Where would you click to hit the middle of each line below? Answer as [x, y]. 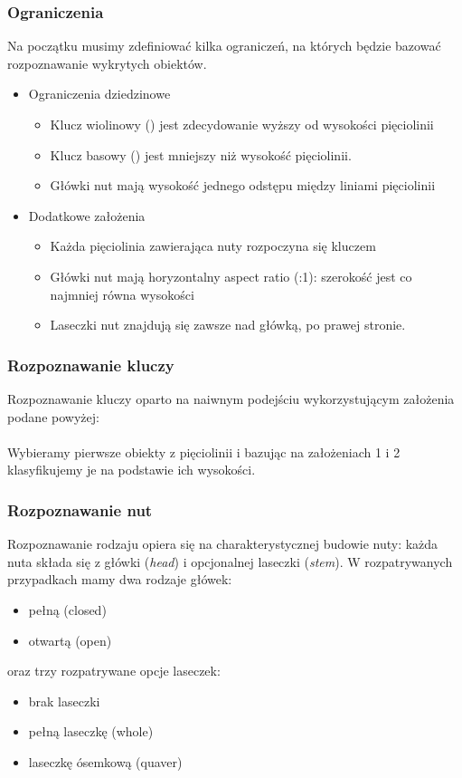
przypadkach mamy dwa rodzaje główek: [120, 579]
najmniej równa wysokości [122, 294]
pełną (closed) [67, 609]
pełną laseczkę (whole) [91, 731]
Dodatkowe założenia [87, 215]
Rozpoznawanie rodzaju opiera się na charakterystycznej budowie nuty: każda [223, 544]
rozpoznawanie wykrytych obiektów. [107, 63]
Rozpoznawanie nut [80, 509]
